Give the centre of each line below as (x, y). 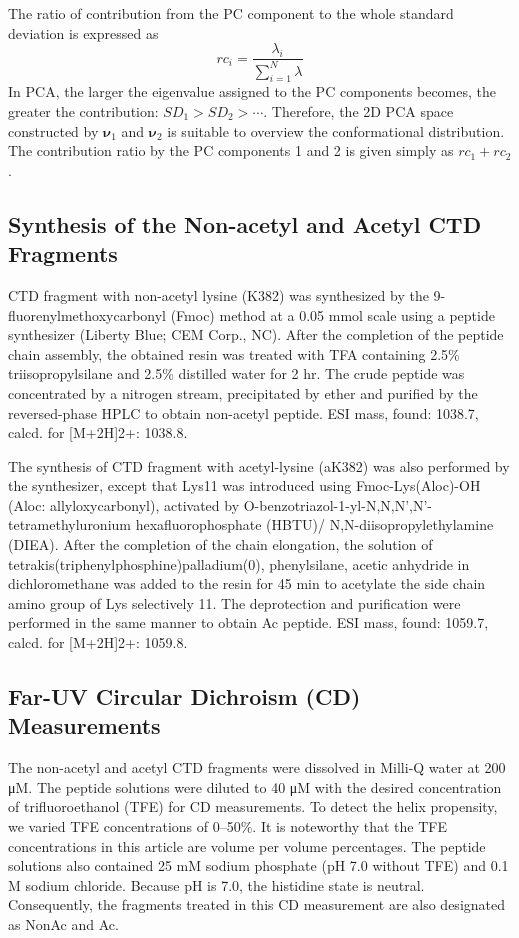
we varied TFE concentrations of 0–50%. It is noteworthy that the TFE (227, 826)
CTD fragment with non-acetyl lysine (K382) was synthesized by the (218, 294)
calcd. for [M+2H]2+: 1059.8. (98, 642)
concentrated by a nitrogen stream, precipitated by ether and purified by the (243, 392)
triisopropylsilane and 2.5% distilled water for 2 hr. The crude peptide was (236, 373)
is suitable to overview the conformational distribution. (336, 130)
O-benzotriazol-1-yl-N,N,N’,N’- (338, 504)
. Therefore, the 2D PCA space (358, 110)
